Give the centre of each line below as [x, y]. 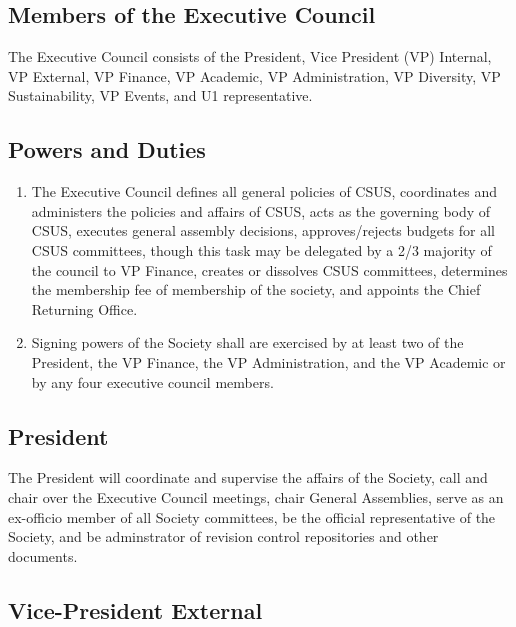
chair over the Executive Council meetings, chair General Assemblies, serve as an [256, 496]
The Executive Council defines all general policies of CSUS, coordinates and [264, 191]
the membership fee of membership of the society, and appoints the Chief [256, 289]
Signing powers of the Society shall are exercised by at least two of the [247, 342]
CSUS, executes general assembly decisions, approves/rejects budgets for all [263, 230]
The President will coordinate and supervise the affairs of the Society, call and [248, 477]
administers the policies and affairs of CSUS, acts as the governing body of [261, 210]
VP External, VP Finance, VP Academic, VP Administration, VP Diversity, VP [254, 75]
